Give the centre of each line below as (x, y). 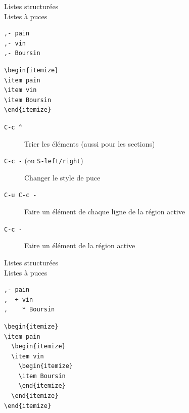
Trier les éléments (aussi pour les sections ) (90, 143)
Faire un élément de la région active (80, 245)
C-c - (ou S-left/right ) (44, 160)
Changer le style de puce (62, 177)
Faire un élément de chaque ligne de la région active (105, 212)
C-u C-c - (20, 195)
